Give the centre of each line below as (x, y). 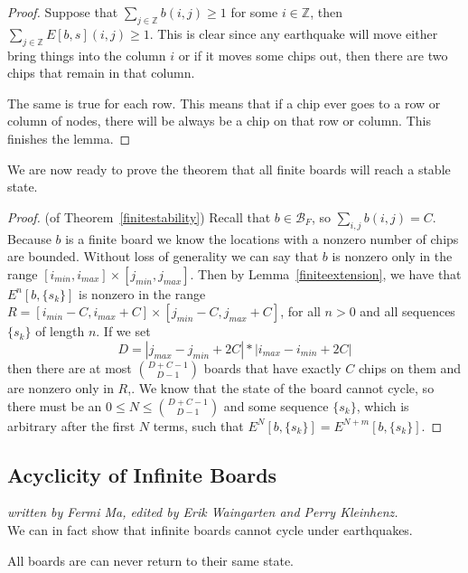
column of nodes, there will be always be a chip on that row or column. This (219, 121)
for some (254, 12)
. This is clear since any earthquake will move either (294, 33)
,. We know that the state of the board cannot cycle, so (281, 387)
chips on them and (410, 367)
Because (29, 238)
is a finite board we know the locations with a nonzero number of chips (262, 238)
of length (60, 331)
